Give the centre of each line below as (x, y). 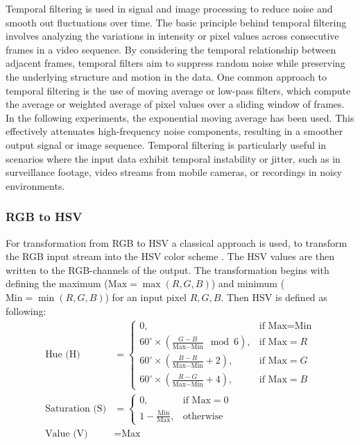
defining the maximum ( (57, 283)
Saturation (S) (76, 409)
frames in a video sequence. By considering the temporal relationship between (171, 49)
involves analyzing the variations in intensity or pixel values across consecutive (172, 36)
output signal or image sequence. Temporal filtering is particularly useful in (166, 144)
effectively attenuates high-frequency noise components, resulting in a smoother (174, 131)
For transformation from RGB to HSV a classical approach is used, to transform (177, 242)
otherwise (203, 416)
